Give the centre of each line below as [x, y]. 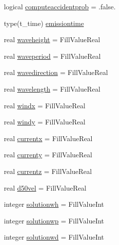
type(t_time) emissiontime [44, 23]
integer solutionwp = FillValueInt [54, 220]
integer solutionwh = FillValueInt [54, 204]
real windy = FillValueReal [45, 122]
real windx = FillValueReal [45, 105]
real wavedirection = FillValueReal [56, 72]
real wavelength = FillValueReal [52, 88]
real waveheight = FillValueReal [52, 39]
